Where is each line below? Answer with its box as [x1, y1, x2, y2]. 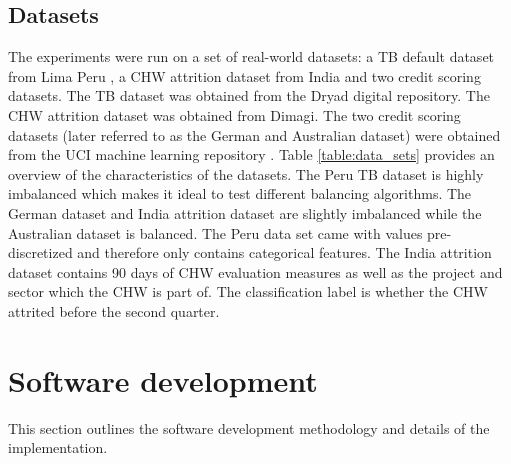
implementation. [8, 437, 108, 458]
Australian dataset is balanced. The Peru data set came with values [8, 222, 423, 243]
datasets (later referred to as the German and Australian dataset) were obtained [8, 124, 501, 145]
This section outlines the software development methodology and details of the [8, 417, 490, 438]
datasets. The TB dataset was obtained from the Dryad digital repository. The [8, 85, 490, 106]
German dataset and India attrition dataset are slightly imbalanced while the [8, 202, 482, 223]
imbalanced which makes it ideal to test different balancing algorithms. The [8, 183, 472, 204]
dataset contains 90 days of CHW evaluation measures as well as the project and [8, 261, 503, 282]
